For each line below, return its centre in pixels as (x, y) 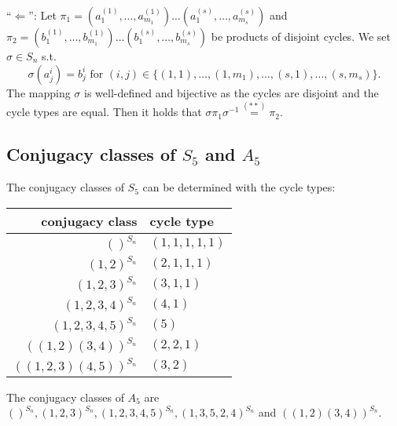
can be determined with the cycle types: (239, 187)
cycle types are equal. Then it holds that (104, 112)
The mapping (39, 92)
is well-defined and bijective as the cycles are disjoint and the (232, 92)
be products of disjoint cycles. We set (301, 36)
